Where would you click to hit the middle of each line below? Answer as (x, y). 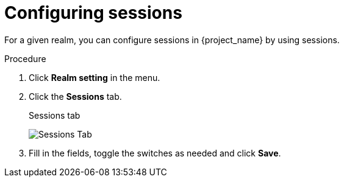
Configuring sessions (93, 13)
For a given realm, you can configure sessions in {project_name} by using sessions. (172, 40)
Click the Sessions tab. (75, 96)
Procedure (25, 58)
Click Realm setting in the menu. (95, 77)
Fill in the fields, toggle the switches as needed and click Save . (155, 153)
